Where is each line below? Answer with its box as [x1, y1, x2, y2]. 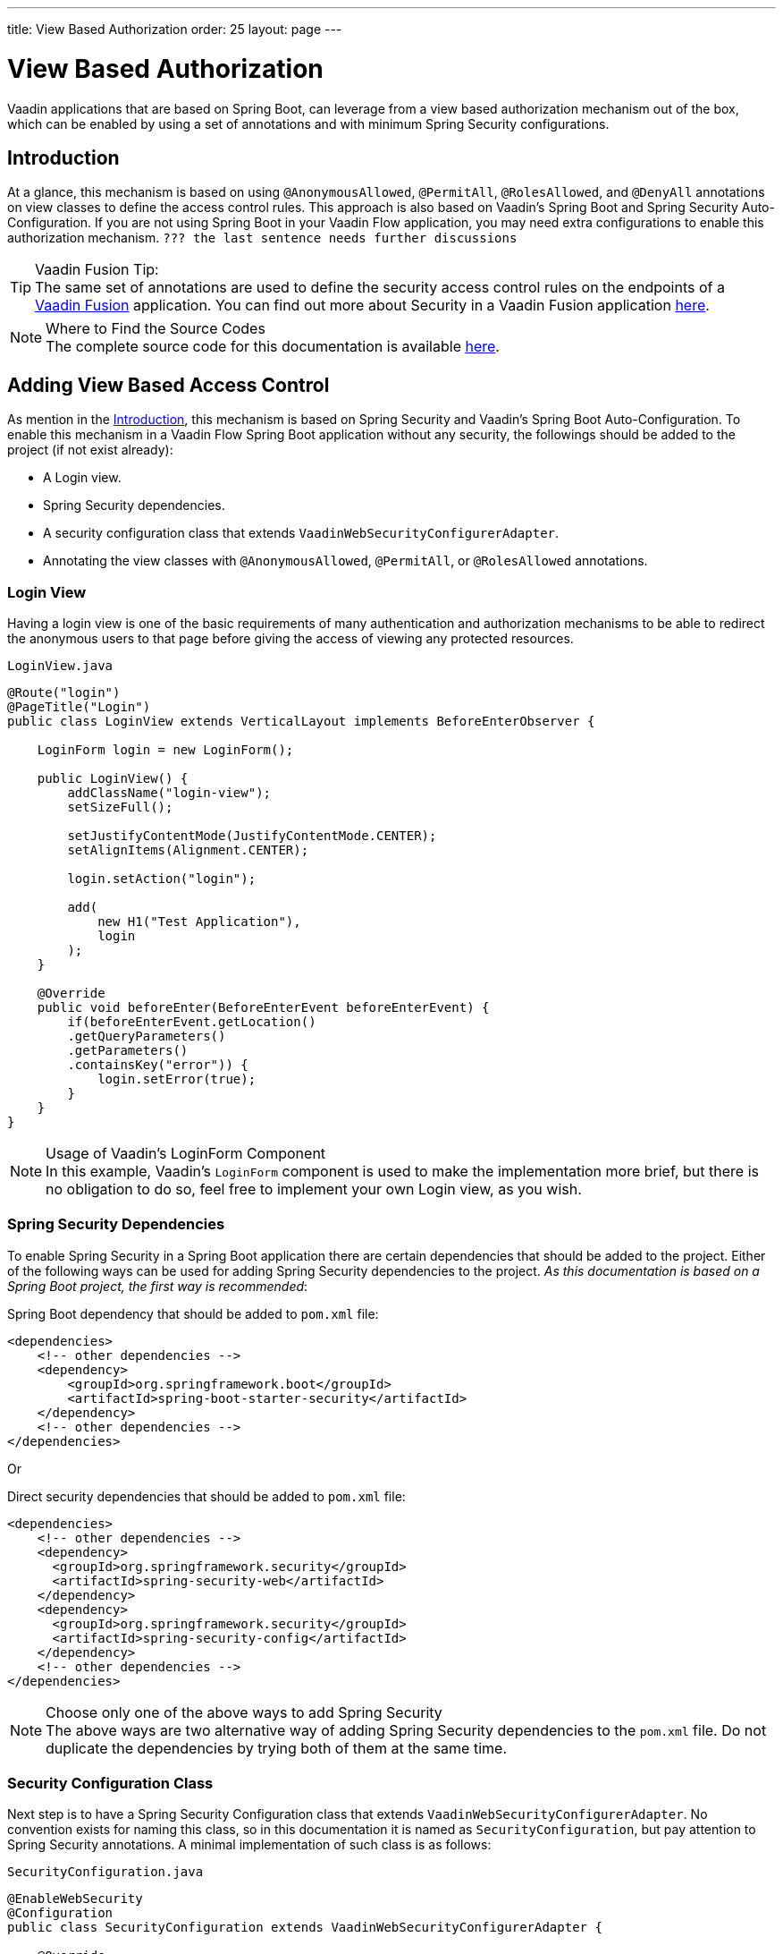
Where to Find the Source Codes [46, 319, 265, 338]
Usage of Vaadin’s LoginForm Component [46, 1143, 326, 1162]
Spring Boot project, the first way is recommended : [7, 1278, 308, 1294]
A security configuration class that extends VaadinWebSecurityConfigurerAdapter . [43, 525, 560, 541]
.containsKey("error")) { [67, 1057, 248, 1072]
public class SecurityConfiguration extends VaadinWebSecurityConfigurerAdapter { [7, 1920, 602, 1935]
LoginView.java [7, 658, 114, 673]
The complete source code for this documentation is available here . [46, 337, 500, 356]
